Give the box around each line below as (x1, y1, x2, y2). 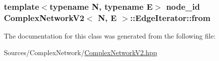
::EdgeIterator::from (130, 11, 211, 23)
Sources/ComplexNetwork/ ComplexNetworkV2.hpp (4, 47, 157, 57)
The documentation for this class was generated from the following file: (4, 31, 216, 41)
